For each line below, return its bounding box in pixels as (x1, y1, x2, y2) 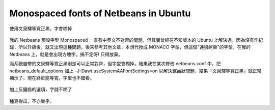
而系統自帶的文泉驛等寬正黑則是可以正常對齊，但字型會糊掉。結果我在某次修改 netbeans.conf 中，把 (9, 61, 221, 67)
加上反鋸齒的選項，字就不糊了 (9, 87, 72, 93)
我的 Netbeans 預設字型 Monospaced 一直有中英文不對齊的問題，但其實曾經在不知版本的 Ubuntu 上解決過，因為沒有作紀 (9, 37, 263, 43)
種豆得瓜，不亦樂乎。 (9, 98, 54, 104)
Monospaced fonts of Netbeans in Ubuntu (9, 8, 191, 19)
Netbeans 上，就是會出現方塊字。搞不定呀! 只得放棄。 (9, 51, 123, 57)
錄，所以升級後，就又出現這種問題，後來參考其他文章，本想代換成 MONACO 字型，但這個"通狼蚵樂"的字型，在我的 (9, 44, 251, 50)
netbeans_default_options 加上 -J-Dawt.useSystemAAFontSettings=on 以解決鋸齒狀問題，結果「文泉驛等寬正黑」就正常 (9, 68, 262, 74)
